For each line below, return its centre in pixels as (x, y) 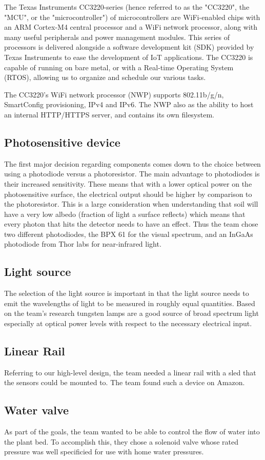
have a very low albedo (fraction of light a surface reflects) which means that (125, 214)
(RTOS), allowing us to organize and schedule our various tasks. (105, 77)
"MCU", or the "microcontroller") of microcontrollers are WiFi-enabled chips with (132, 17)
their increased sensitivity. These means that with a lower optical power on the (128, 183)
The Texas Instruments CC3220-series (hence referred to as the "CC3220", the (127, 7)
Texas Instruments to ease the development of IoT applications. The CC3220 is (129, 57)
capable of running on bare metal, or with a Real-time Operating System (119, 67)
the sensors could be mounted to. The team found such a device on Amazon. (125, 382)
